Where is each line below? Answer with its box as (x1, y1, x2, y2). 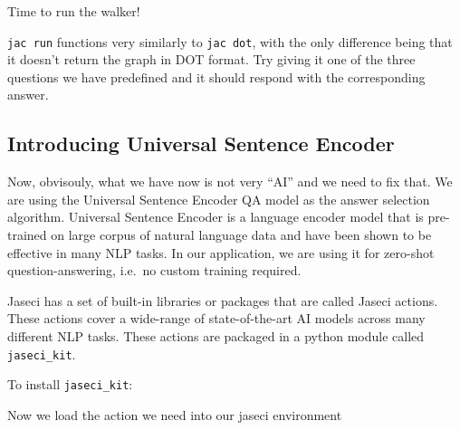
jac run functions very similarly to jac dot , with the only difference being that (7, 32, 453, 51)
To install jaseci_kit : (7, 375, 133, 394)
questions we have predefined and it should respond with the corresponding (7, 67, 426, 86)
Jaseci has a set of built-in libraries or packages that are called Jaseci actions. (7, 291, 438, 310)
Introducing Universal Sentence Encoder (7, 129, 395, 158)
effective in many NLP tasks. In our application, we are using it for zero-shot (7, 243, 435, 262)
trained (7, 225, 47, 244)
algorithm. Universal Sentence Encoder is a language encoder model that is (7, 207, 424, 226)
